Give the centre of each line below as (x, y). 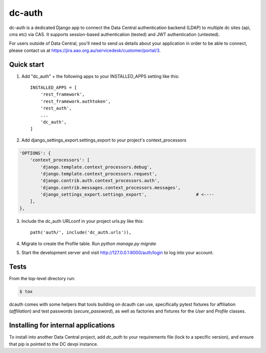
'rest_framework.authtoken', (75, 101)
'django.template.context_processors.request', (99, 174)
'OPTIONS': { (35, 153)
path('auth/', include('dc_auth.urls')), (81, 232)
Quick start (27, 64)
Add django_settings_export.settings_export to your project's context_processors (104, 140)
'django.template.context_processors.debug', (96, 167)
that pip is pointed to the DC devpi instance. (54, 344)
